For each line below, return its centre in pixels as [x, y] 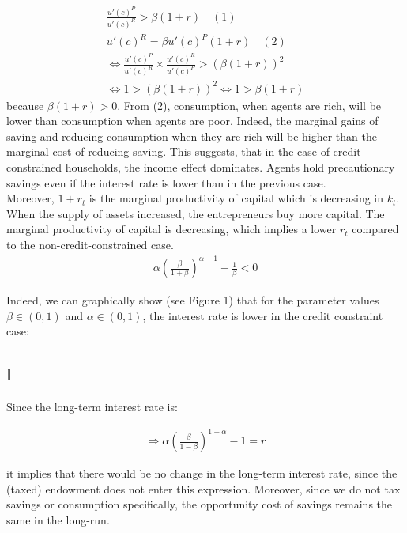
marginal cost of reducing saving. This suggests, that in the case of [168, 151]
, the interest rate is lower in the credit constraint [263, 315]
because [25, 105]
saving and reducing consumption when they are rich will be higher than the [192, 136]
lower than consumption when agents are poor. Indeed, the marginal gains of [192, 121]
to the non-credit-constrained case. [90, 244]
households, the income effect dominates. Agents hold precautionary [230, 167]
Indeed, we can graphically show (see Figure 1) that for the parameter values [193, 300]
